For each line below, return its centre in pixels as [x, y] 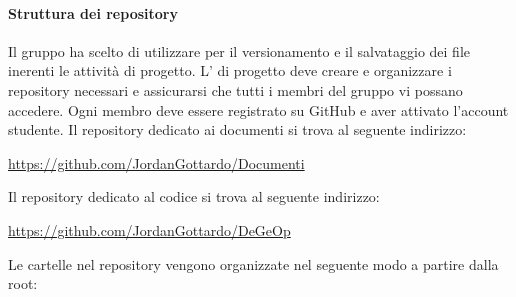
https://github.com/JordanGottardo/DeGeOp [149, 229]
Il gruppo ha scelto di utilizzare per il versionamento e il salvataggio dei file [239, 50]
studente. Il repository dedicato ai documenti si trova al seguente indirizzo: [237, 129]
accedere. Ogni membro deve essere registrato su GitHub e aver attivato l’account [258, 109]
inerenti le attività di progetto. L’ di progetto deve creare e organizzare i [230, 70]
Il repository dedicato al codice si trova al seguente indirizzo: [194, 196]
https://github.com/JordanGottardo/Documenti [156, 162]
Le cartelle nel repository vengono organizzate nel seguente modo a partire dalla [253, 263]
